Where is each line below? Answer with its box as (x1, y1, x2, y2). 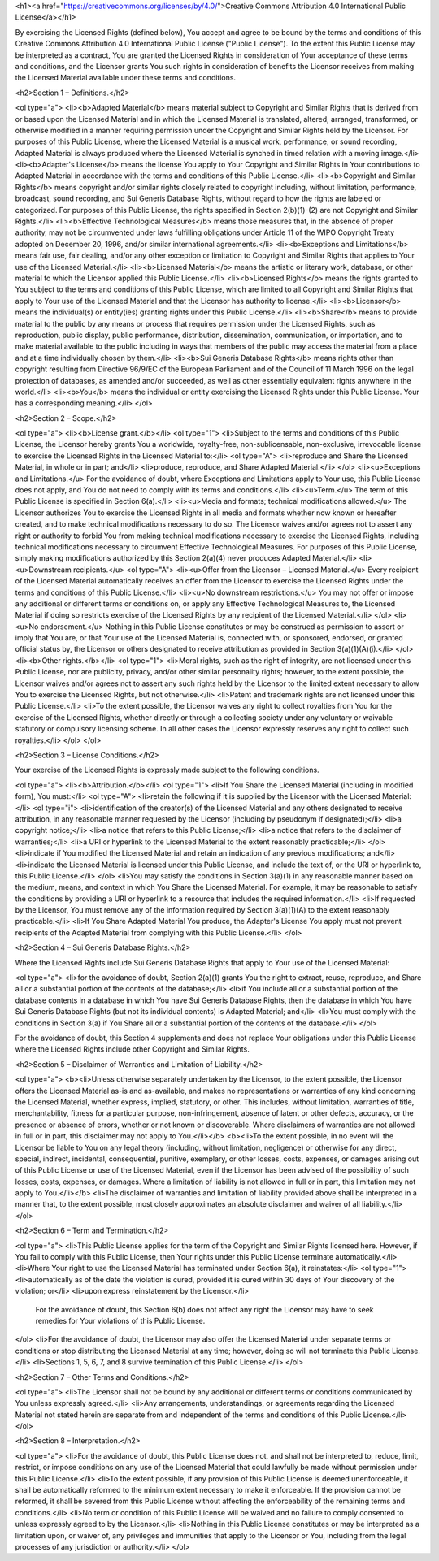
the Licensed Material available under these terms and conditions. (15, 73, 236, 83)
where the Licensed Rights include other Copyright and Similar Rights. (15, 1044, 250, 1054)
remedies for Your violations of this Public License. (35, 1316, 206, 1325)
